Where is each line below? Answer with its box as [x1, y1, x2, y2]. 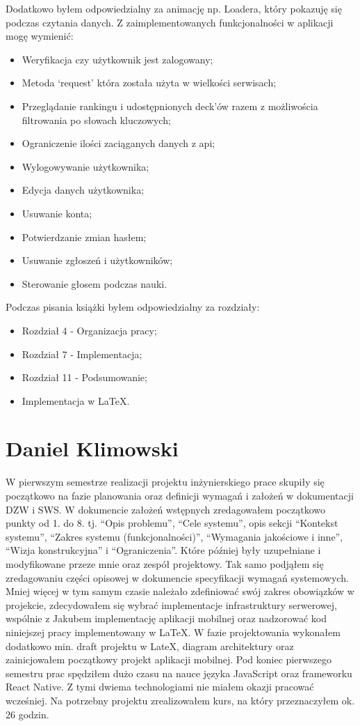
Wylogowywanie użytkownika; [22, 159, 149, 173]
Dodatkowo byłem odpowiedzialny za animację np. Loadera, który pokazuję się [6, 1, 342, 15]
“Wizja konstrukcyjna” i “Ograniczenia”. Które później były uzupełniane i [6, 543, 321, 557]
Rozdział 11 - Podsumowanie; [22, 370, 147, 385]
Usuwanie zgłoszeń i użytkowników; [22, 253, 173, 268]
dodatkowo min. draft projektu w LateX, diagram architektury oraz [6, 638, 294, 653]
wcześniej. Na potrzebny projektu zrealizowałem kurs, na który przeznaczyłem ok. [6, 693, 355, 707]
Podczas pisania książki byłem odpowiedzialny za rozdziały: [6, 300, 260, 314]
